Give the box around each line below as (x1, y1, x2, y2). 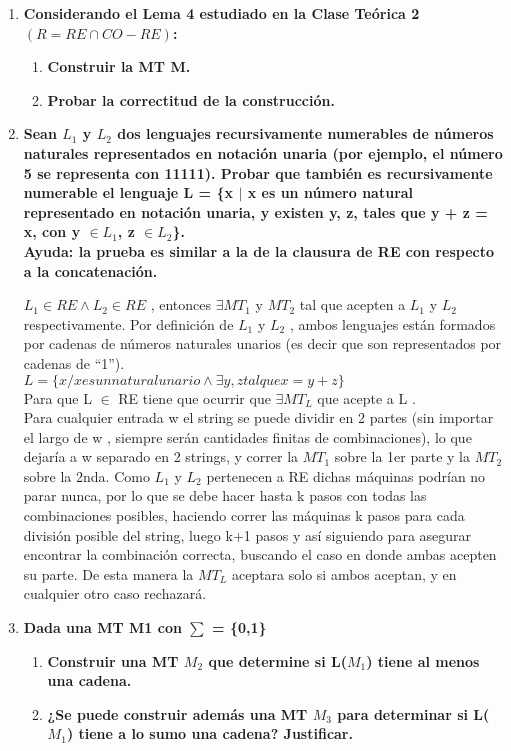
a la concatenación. (23, 260, 158, 281)
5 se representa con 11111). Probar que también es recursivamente (23, 162, 493, 183)
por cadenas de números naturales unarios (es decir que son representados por (23, 333, 502, 354)
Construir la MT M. (47, 56, 191, 77)
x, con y (23, 221, 81, 242)
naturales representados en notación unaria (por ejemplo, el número (23, 142, 503, 163)
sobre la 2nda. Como (23, 465, 150, 486)
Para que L (23, 387, 92, 408)
